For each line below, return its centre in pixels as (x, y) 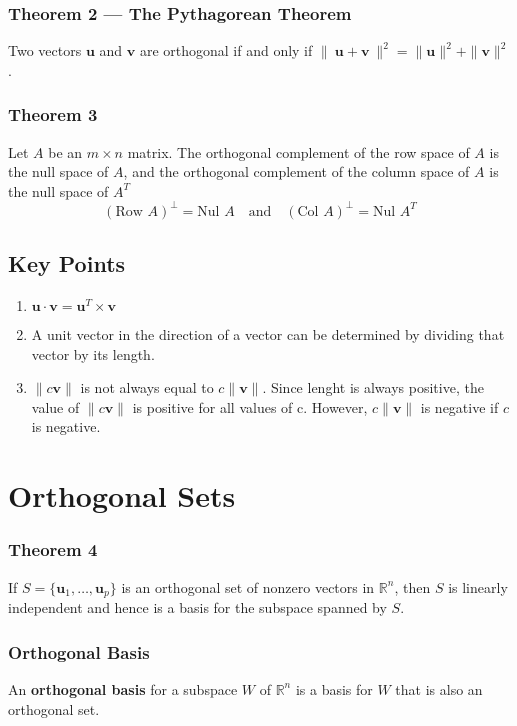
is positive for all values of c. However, (250, 406)
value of (55, 406)
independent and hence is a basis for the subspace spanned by (197, 607)
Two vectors (45, 50)
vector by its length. (93, 353)
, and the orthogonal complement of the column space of (296, 171)
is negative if (459, 406)
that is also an (439, 688)
